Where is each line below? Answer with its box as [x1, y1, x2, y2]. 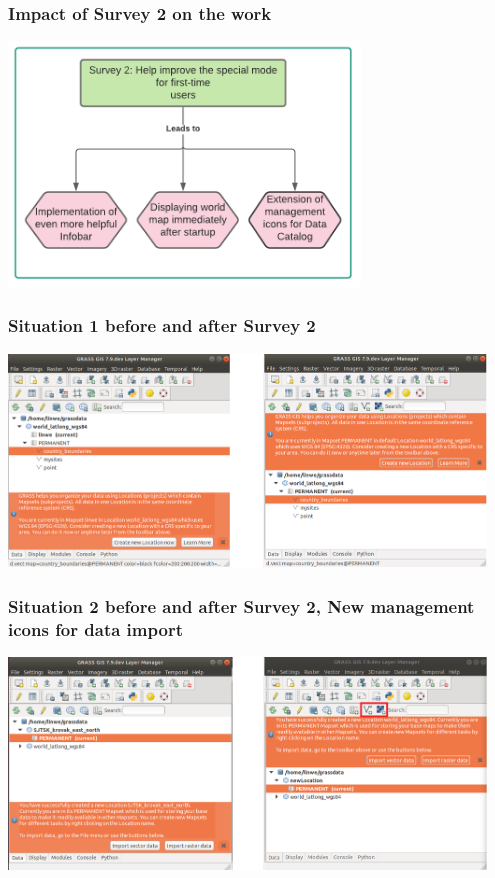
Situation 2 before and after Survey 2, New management [8, 593, 475, 618]
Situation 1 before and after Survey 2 [8, 313, 316, 338]
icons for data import [8, 616, 183, 641]
